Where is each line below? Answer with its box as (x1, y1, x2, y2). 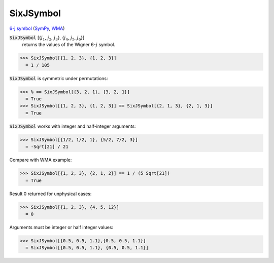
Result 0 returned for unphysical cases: (9, 191, 92, 197)
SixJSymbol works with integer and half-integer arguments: (9, 123, 136, 129)
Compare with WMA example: (9, 157, 72, 163)
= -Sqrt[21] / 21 (25, 144, 68, 149)
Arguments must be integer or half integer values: (9, 224, 114, 230)
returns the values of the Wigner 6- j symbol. (22, 42, 115, 48)
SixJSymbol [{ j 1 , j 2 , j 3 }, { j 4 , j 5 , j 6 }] (9, 34, 85, 42)
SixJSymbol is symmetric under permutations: (9, 75, 109, 81)
